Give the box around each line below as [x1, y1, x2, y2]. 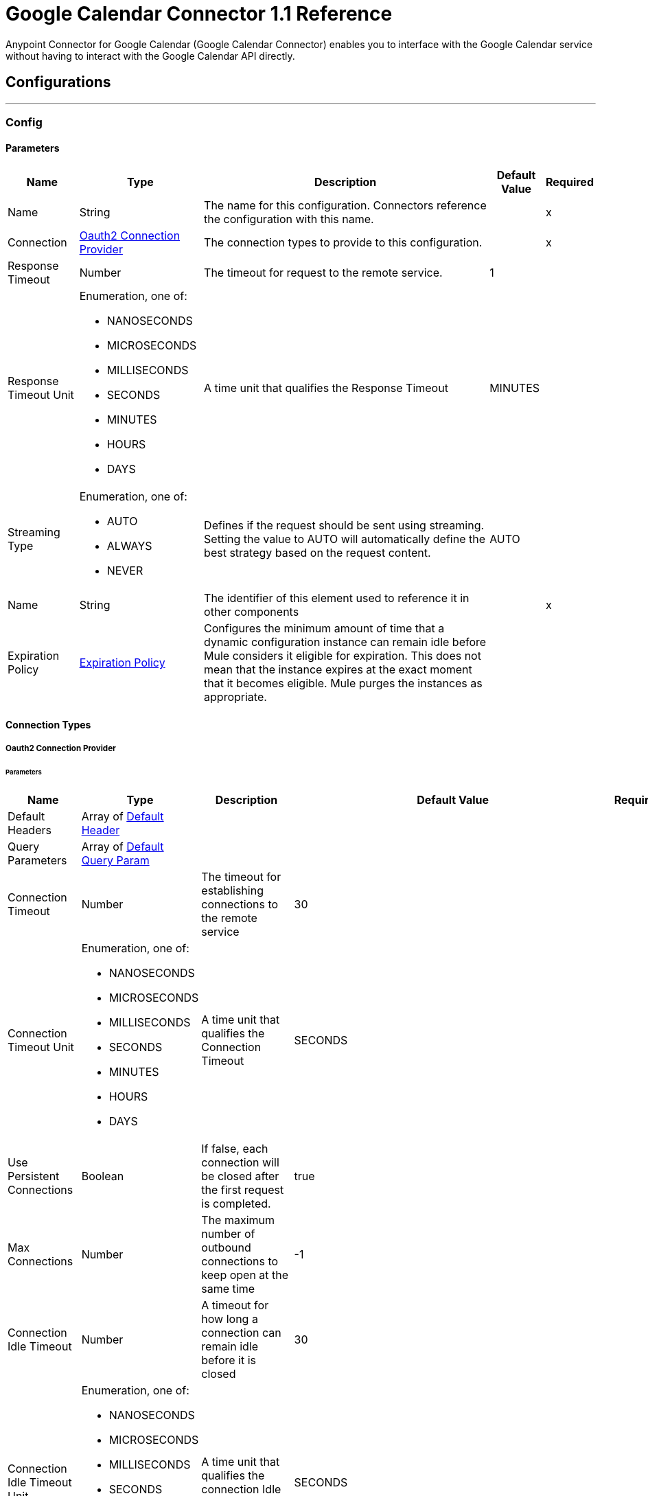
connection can [201, 1325, 281, 1339]
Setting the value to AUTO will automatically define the [204, 532, 486, 546]
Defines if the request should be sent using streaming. [204, 518, 485, 533]
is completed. [201, 1196, 271, 1210]
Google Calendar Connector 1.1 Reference [5, 2, 393, 25]
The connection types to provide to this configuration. [204, 235, 483, 250]
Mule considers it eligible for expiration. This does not [204, 649, 481, 663]
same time [201, 1281, 255, 1296]
